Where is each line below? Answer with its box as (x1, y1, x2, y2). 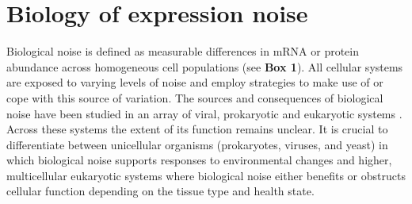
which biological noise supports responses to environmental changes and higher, (6, 152, 392, 168)
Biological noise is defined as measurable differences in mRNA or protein (6, 43, 360, 60)
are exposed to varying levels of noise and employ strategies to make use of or (6, 74, 383, 90)
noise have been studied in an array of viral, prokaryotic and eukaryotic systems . (6, 105, 402, 121)
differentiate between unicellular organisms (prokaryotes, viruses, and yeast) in (6, 136, 388, 152)
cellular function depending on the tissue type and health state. (6, 183, 315, 199)
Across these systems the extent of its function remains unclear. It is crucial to (6, 121, 388, 137)
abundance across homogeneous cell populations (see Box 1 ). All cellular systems (6, 58, 403, 75)
